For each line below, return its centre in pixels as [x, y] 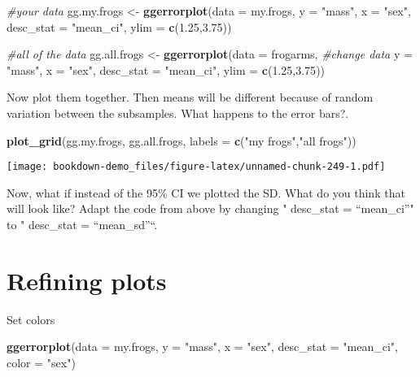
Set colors [31, 319]
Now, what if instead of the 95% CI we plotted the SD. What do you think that [206, 192]
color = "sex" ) [41, 362]
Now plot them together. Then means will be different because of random [190, 97]
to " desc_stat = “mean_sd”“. [82, 224]
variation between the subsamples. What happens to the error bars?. [178, 113]
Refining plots [87, 280]
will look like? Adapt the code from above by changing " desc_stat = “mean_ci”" [210, 208]
